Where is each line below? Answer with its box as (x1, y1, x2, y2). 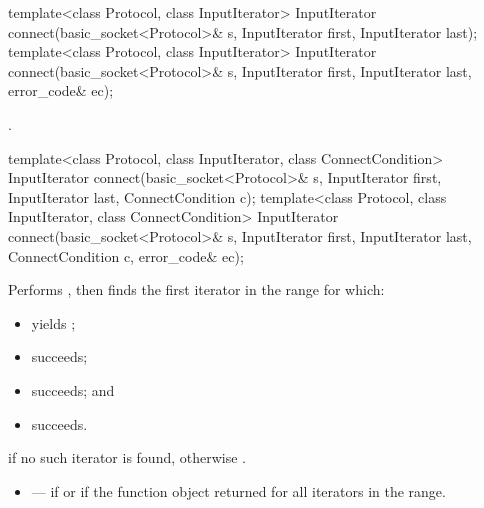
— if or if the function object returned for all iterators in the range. (31, 480, 446, 501)
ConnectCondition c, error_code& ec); (8, 245, 244, 266)
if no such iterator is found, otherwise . (8, 447, 246, 468)
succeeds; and (31, 379, 115, 400)
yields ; (31, 312, 76, 333)
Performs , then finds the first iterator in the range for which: (8, 279, 385, 300)
